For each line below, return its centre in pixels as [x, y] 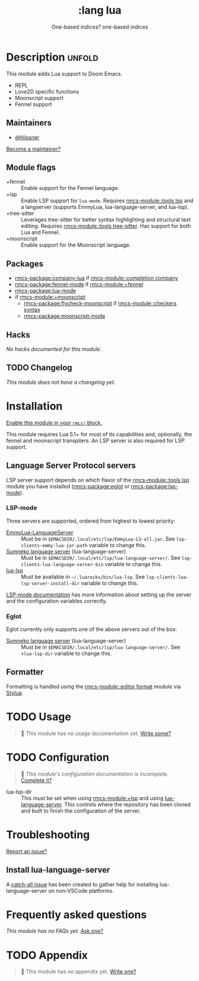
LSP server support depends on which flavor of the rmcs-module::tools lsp [98, 480]
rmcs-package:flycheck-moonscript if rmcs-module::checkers [100, 304]
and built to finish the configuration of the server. [81, 811]
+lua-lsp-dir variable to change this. [66, 654]
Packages [25, 263]
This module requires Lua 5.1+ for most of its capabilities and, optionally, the [99, 434]
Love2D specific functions [47, 91]
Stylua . [15, 693]
